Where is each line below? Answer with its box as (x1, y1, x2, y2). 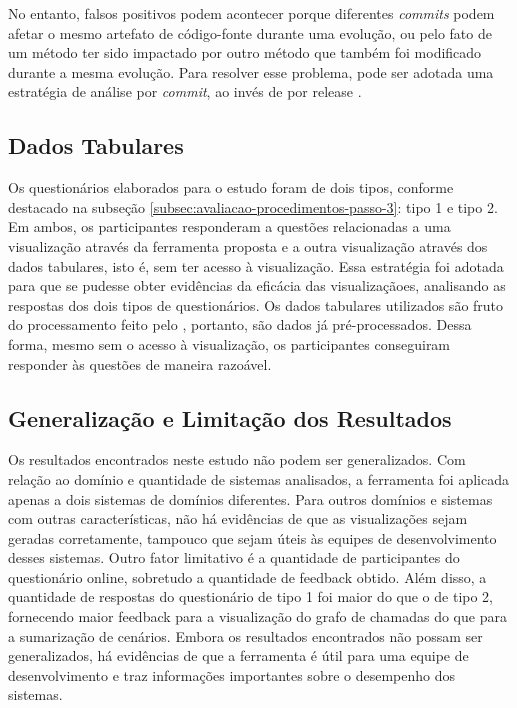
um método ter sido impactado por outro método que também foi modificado (8, 42, 482, 63)
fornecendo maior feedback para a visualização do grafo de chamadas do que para (8, 606, 507, 627)
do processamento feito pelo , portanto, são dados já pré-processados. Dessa (8, 314, 472, 335)
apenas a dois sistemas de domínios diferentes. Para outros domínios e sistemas (8, 488, 493, 509)
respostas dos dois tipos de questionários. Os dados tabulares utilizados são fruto (8, 294, 504, 315)
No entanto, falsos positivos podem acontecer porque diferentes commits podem (8, 3, 495, 23)
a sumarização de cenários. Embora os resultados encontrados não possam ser (8, 625, 483, 646)
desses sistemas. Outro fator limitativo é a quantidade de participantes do (8, 547, 460, 568)
